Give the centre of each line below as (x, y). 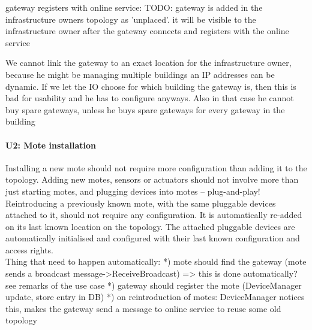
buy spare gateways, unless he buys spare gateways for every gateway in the (145, 109)
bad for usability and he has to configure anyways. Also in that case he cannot (150, 98)
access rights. (29, 249)
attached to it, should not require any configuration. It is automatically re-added (154, 215)
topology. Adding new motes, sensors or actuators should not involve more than (152, 179)
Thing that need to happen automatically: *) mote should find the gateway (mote (156, 261)
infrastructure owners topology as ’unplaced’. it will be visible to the (131, 19)
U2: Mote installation (51, 145)
